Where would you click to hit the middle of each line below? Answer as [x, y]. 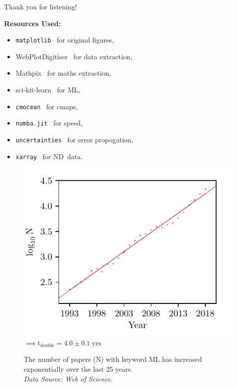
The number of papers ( [60, 359]
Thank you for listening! [40, 6]
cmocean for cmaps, [47, 106]
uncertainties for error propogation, [74, 139]
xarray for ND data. [49, 156]
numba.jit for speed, [49, 123]
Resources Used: [33, 23]
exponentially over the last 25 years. [78, 369]
